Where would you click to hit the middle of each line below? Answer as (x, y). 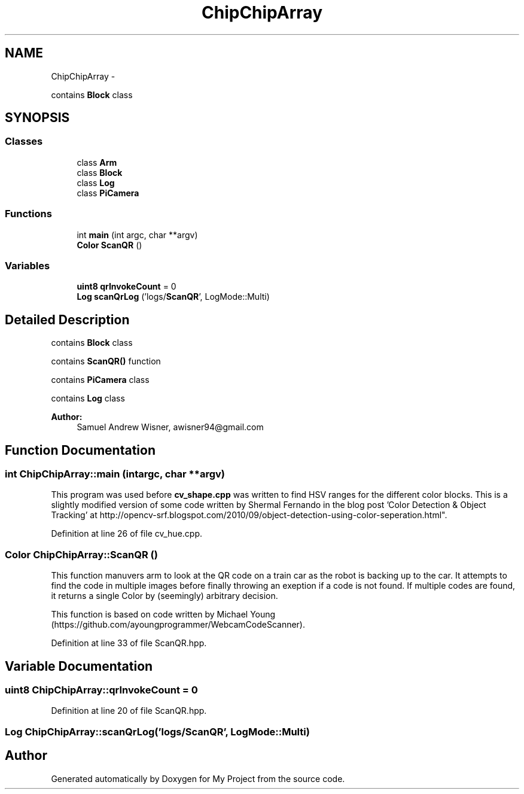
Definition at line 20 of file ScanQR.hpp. (129, 711)
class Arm (97, 162)
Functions (28, 214)
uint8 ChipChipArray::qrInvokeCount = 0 (101, 690)
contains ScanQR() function (106, 361)
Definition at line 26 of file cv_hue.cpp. (127, 534)
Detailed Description (67, 320)
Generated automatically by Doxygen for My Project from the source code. (198, 778)
